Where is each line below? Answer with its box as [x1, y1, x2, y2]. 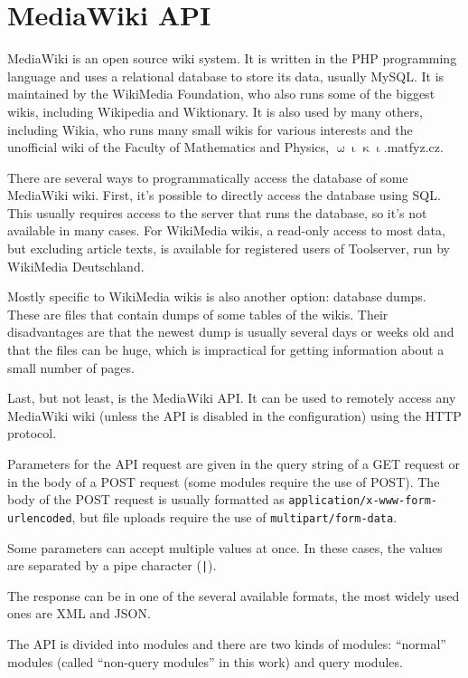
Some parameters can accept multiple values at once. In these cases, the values [7, 538, 443, 557]
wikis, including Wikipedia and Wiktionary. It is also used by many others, [7, 101, 423, 120]
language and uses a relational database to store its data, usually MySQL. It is [7, 66, 445, 85]
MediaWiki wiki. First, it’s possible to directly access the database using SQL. [7, 186, 441, 205]
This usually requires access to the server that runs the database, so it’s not [7, 203, 427, 222]
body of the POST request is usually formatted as [7, 490, 285, 509]
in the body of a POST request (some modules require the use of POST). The [7, 472, 440, 491]
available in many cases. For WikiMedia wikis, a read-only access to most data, [7, 221, 445, 240]
